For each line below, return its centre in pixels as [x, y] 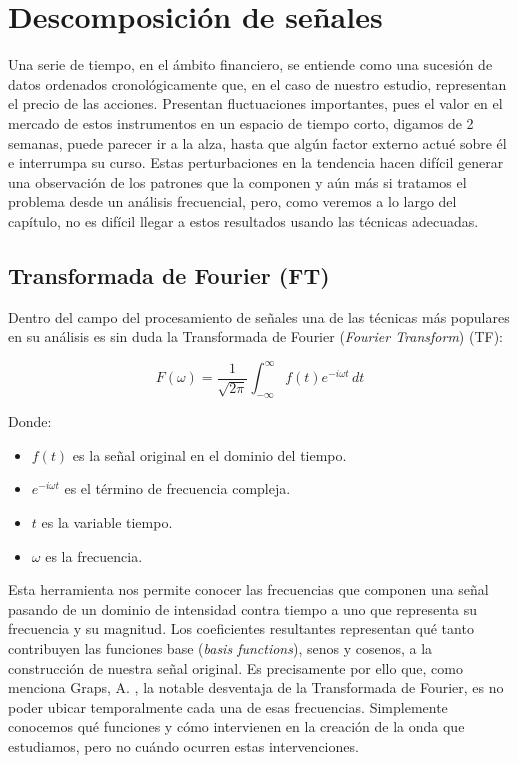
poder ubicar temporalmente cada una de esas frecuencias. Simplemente [228, 706]
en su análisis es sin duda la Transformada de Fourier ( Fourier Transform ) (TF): [255, 336]
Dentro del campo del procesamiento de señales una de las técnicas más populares [259, 316]
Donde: [30, 421]
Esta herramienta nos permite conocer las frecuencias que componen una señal [248, 589]
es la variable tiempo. [107, 521]
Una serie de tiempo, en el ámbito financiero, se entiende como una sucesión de [250, 64]
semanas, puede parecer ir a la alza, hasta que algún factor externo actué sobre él [257, 142]
